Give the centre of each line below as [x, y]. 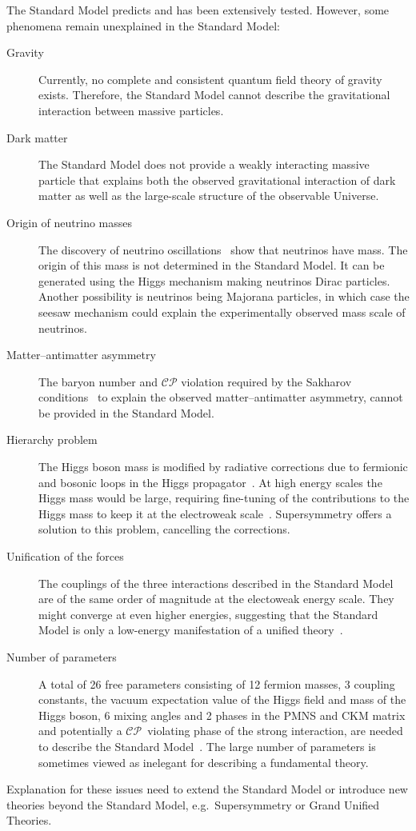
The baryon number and [98, 381]
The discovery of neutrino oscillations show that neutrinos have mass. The [223, 249]
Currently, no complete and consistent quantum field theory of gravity [210, 79]
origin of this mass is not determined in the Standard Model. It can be [212, 265]
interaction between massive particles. [131, 110]
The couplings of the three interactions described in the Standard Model [216, 583]
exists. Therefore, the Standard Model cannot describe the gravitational [214, 95]
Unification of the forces [65, 556]
